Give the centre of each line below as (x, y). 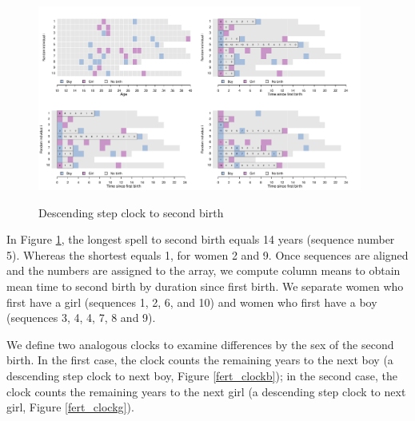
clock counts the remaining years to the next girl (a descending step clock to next (206, 391)
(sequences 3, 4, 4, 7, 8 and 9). (81, 318)
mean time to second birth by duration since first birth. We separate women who (205, 286)
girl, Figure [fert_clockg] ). (70, 407)
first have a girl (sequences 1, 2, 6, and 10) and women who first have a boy (192, 302)
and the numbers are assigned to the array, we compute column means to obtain (204, 270)
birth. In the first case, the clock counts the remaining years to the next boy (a (200, 360)
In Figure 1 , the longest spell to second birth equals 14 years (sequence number (201, 239)
